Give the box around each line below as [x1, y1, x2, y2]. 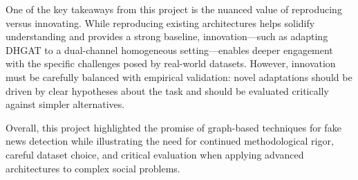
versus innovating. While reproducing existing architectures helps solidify [6, 15, 315, 30]
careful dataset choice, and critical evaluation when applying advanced [6, 147, 304, 161]
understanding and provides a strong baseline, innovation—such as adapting [6, 29, 328, 44]
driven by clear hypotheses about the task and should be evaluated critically [6, 83, 329, 98]
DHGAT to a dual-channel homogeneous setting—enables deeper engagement [6, 42, 333, 57]
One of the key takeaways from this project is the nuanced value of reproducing [6, 2, 342, 16]
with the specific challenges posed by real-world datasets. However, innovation [6, 56, 336, 71]
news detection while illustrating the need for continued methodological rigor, [6, 134, 334, 148]
